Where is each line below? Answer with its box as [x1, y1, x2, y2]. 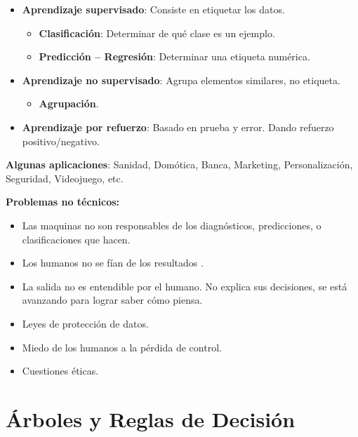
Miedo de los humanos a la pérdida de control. [22, 339, 222, 354]
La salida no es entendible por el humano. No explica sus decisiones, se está [22, 278, 347, 293]
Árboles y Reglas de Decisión [6, 404, 296, 433]
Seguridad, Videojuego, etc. [6, 170, 124, 185]
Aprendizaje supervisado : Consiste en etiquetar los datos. [22, 2, 285, 16]
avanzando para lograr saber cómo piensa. [22, 293, 203, 307]
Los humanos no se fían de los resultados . [22, 255, 204, 270]
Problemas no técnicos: [6, 194, 120, 209]
